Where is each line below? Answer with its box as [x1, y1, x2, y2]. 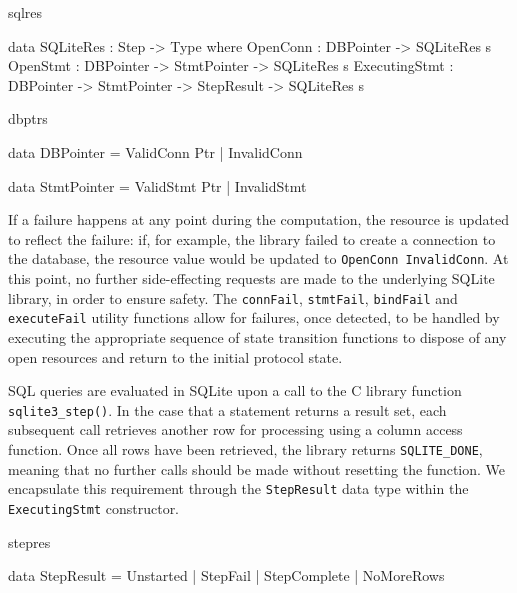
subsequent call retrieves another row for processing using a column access [8, 419, 463, 440]
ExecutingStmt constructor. [8, 497, 180, 518]
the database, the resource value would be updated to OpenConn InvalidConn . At [8, 248, 509, 269]
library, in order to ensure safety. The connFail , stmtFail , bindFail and [8, 287, 458, 308]
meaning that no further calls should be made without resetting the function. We [8, 458, 505, 479]
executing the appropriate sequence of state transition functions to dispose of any [8, 326, 507, 347]
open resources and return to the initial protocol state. [8, 346, 343, 367]
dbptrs [8, 108, 48, 129]
